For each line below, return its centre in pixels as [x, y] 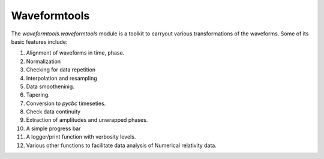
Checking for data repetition [61, 70]
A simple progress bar [53, 128]
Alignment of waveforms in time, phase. [75, 53]
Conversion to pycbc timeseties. [66, 103]
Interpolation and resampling [61, 78]
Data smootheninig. [50, 86]
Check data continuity [53, 112]
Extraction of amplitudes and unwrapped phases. [87, 120]
